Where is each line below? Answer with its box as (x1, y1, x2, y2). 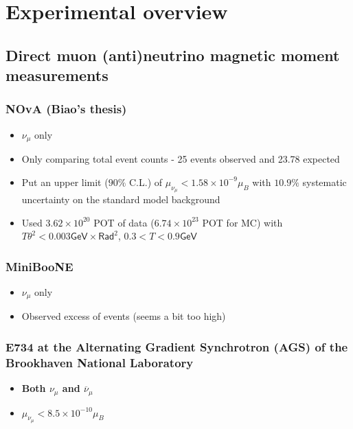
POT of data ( (93, 215, 155, 229)
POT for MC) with (202, 215, 283, 229)
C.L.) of (129, 174, 163, 189)
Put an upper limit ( (21, 174, 109, 189)
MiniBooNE (5, 257, 73, 275)
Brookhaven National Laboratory (5, 353, 194, 371)
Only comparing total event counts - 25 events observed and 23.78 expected (21, 152, 340, 166)
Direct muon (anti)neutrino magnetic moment (5, 44, 340, 65)
